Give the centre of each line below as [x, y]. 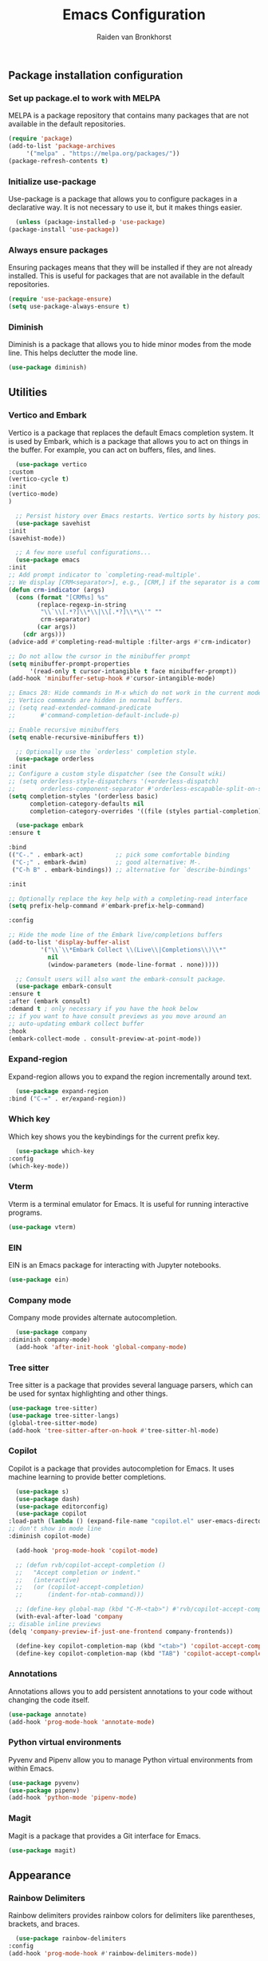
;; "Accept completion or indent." [78, 1572]
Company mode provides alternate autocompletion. [93, 1318]
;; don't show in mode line [55, 1529]
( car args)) [57, 627]
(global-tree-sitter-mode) [53, 1423]
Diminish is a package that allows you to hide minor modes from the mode [130, 345]
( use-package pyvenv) [44, 1783]
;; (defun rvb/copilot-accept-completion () [91, 1565]
